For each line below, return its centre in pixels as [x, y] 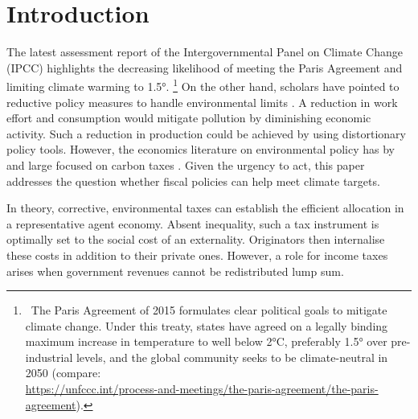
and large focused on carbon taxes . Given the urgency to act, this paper [186, 164]
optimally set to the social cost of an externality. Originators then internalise [196, 239]
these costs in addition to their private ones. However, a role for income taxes [197, 255]
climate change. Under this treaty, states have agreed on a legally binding [207, 325]
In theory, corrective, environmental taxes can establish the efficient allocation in [205, 208]
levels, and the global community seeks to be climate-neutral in [232, 357]
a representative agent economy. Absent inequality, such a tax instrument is [193, 223]
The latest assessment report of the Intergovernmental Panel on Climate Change [205, 52]
